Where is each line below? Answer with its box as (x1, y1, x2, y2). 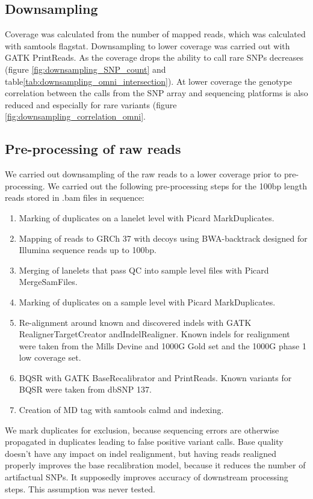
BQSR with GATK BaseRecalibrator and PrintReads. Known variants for (19, 371, 292, 384)
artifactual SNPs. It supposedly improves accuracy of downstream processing (5, 471, 288, 483)
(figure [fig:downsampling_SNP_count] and (5, 63, 166, 75)
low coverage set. (19, 351, 81, 364)
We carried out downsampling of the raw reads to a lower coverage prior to (5, 168, 282, 180)
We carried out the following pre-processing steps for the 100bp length (48, 179, 307, 192)
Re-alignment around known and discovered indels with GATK (19, 316, 252, 328)
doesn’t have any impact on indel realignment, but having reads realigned (5, 447, 277, 459)
